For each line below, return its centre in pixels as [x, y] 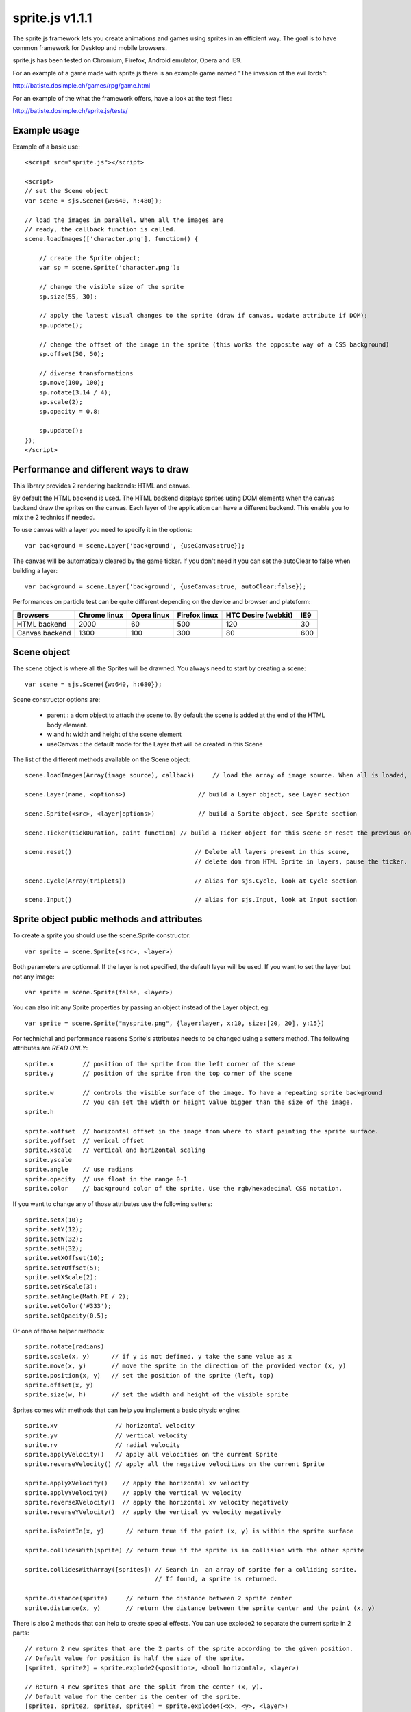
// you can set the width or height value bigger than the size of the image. [218, 1102]
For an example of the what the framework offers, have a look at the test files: [122, 98]
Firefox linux [198, 615]
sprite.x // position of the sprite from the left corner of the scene [160, 1064]
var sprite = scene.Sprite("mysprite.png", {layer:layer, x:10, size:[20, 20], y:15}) [175, 1023]
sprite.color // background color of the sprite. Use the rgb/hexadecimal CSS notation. [184, 1188]
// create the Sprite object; [89, 258]
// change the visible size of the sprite [111, 287]
